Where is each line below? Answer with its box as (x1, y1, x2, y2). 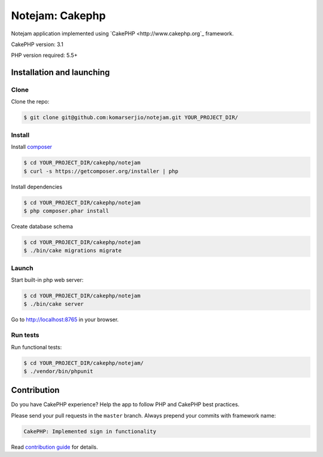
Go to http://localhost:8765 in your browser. (11, 316, 119, 323)
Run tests (11, 331, 39, 339)
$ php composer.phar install (23, 207, 109, 214)
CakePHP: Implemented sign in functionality (23, 428, 157, 435)
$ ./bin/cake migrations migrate (23, 247, 122, 254)
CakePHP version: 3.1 (11, 41, 64, 48)
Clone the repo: (11, 98, 50, 105)
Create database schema (11, 223, 73, 230)
